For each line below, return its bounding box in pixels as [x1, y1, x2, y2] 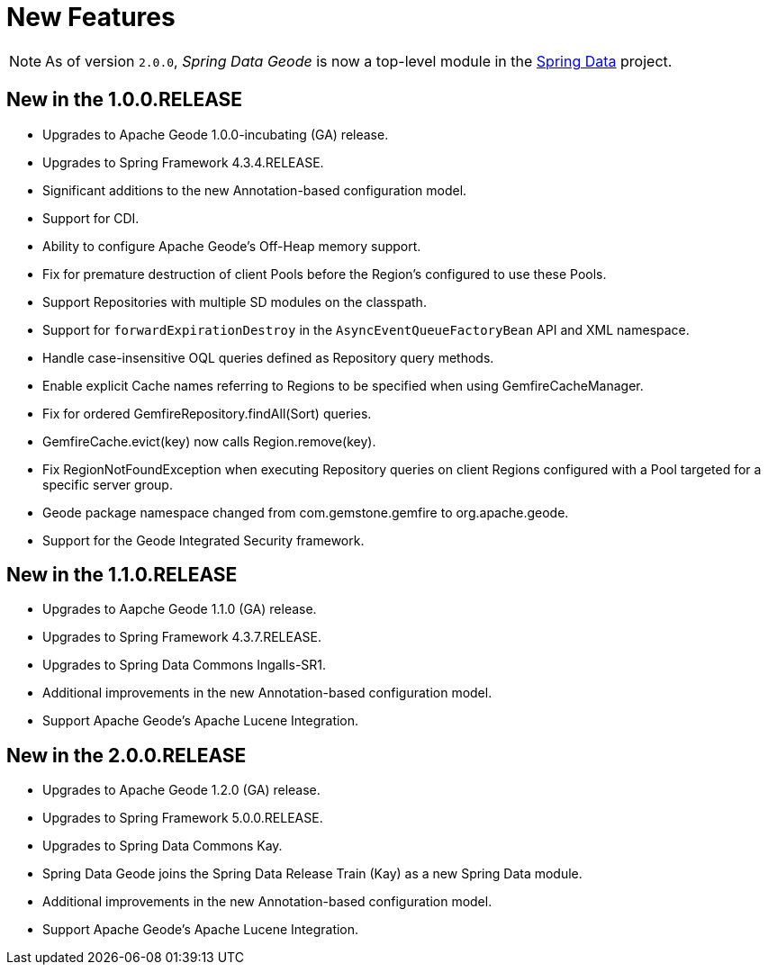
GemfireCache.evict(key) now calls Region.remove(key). [42, 433, 376, 449]
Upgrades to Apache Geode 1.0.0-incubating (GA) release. [42, 126, 389, 142]
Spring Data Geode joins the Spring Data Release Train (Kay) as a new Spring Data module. [42, 866, 583, 882]
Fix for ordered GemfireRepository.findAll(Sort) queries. [42, 405, 372, 421]
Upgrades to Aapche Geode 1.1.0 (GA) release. [42, 601, 317, 617]
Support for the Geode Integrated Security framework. [42, 532, 365, 548]
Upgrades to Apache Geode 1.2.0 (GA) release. [42, 782, 321, 798]
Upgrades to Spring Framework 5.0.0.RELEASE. [42, 810, 323, 826]
